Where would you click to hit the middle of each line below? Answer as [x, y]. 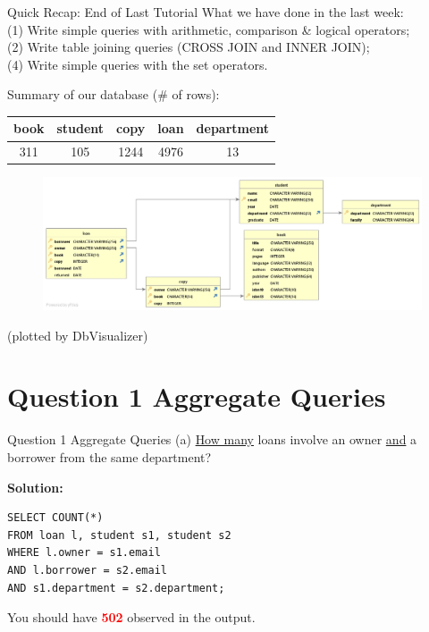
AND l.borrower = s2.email [87, 570]
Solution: [35, 487]
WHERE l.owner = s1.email [84, 553]
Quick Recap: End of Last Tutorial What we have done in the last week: [206, 12]
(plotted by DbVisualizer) [78, 335]
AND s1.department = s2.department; [116, 588]
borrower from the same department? [109, 456]
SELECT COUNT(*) [55, 518]
